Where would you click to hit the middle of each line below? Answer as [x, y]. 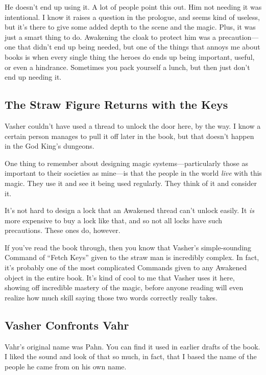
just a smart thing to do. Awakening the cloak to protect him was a [111, 37]
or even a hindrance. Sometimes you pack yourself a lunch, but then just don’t [127, 67]
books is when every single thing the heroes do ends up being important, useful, [130, 56]
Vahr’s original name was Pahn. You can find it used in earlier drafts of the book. [132, 346]
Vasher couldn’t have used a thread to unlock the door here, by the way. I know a [133, 125]
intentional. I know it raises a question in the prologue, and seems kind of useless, [132, 17]
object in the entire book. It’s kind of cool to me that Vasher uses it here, [120, 277]
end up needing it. [33, 77]
